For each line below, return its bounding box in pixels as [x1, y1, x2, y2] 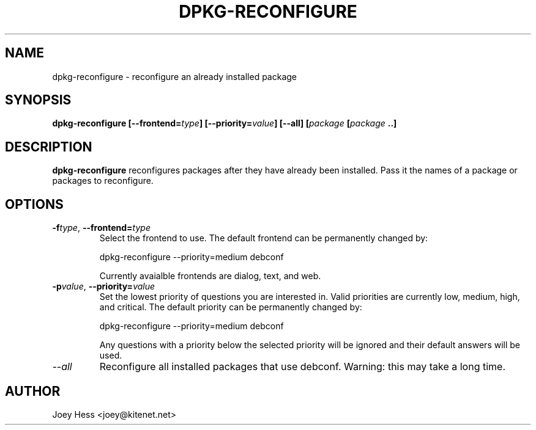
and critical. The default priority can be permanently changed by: [99, 302, 362, 313]
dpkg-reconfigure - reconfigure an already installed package [52, 71, 297, 82]
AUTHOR [5, 383, 61, 399]
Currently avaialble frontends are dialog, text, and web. [99, 271, 321, 282]
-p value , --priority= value [52, 281, 155, 292]
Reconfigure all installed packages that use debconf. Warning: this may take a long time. [99, 360, 506, 373]
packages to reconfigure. [52, 175, 154, 186]
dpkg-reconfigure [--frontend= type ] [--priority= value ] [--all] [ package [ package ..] [52, 118, 397, 129]
